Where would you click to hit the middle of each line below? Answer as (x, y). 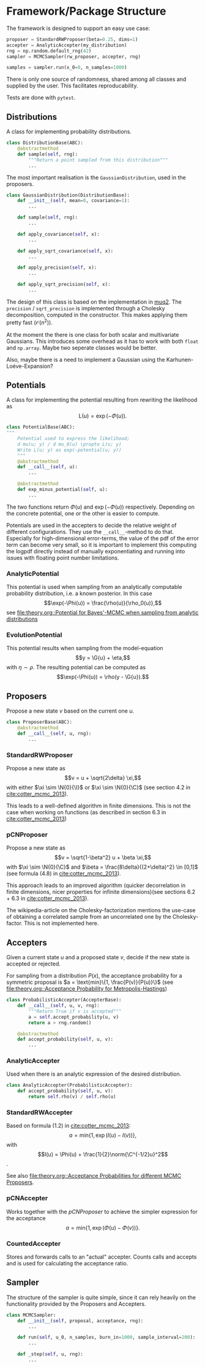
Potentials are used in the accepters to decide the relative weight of (91, 525)
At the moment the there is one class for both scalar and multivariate (93, 334)
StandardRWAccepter (39, 1112)
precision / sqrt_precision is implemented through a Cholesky (86, 308)
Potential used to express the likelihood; (74, 439)
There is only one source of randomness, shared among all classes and (96, 79)
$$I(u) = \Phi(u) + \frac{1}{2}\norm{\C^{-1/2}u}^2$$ (103, 1155)
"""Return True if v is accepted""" (75, 1011)
